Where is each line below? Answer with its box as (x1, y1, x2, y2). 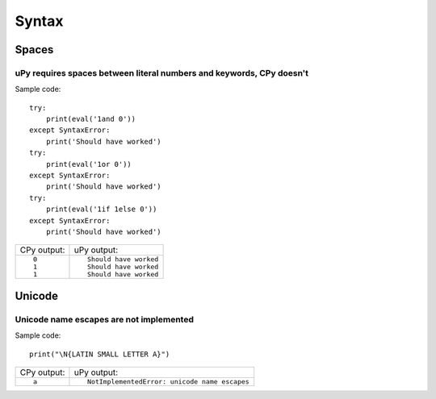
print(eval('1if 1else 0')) (45, 205, 157, 214)
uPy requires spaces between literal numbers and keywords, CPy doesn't (15, 67, 309, 78)
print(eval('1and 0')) (45, 114, 136, 124)
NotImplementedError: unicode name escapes (87, 377, 249, 386)
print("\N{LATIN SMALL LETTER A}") (29, 349, 170, 359)
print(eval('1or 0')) (45, 160, 132, 168)
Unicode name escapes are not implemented (15, 314, 194, 325)
